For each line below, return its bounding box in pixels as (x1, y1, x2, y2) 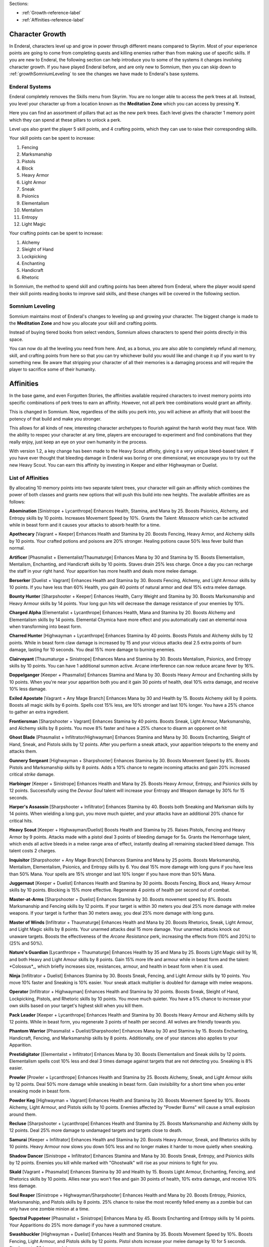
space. (9, 336, 23, 342)
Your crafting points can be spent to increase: (9, 230, 103, 236)
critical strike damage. (9, 771, 55, 778)
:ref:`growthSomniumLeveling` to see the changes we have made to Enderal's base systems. (9, 71, 199, 77)
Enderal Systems (9, 83, 51, 90)
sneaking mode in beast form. (9, 1088, 71, 1094)
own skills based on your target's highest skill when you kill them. (9, 1003, 144, 1009)
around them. (9, 1111, 37, 1117)
